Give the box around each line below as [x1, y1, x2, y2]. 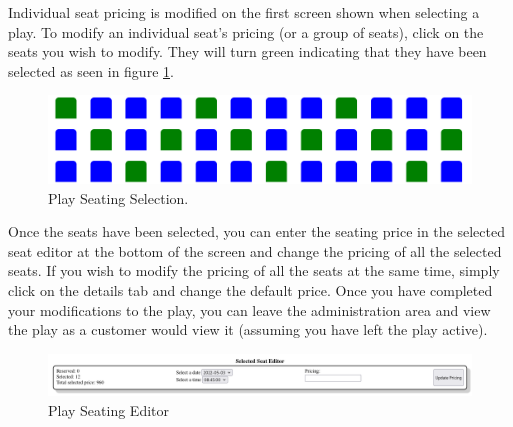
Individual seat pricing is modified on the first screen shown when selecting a [8, 2, 480, 22]
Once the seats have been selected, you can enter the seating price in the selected [8, 221, 505, 242]
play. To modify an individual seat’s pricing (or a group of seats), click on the [8, 21, 484, 42]
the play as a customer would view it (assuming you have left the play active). [8, 319, 488, 340]
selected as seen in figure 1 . [8, 60, 174, 81]
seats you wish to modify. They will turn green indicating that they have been [8, 41, 487, 62]
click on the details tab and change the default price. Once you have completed [8, 279, 493, 300]
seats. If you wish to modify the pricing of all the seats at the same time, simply [8, 260, 500, 281]
